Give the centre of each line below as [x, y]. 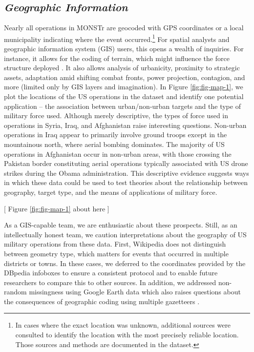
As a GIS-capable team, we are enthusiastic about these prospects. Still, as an [121, 225]
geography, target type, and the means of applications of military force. [111, 192]
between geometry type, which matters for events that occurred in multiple [116, 253]
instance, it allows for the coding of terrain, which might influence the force [117, 58]
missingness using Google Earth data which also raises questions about [135, 292]
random [15, 292]
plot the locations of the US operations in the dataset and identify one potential [124, 96]
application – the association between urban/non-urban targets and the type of [122, 106]
